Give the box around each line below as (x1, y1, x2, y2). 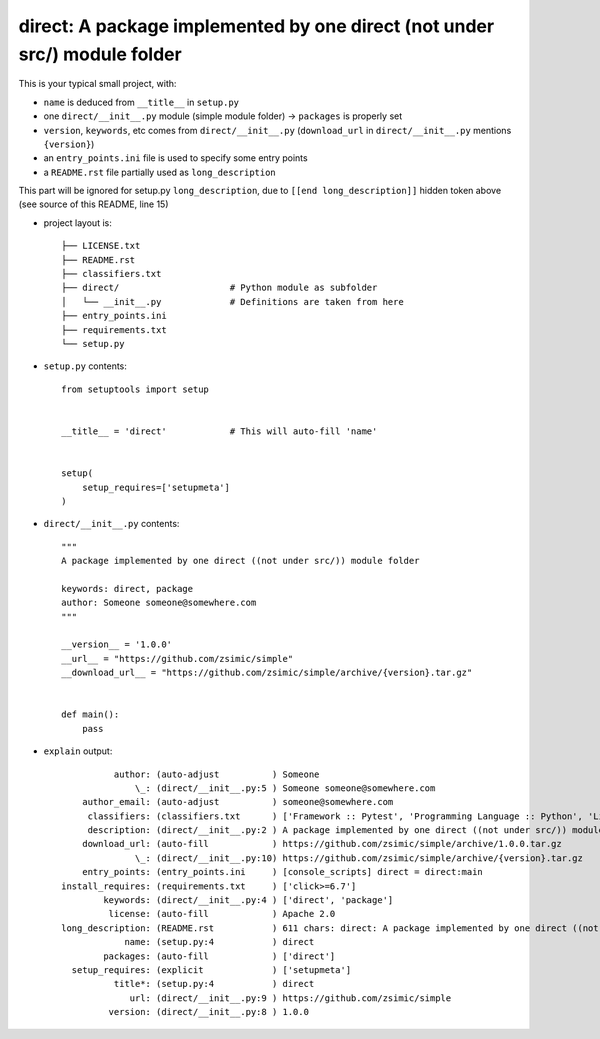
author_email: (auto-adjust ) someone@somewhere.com (81, 796, 394, 808)
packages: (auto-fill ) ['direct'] (103, 950, 336, 962)
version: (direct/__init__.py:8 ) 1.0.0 (108, 1006, 310, 1018)
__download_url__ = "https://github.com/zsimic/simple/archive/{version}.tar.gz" (61, 667, 473, 679)
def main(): (61, 709, 120, 720)
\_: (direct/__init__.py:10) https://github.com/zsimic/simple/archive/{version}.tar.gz (135, 852, 584, 864)
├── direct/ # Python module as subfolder (61, 282, 378, 294)
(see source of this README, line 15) (18, 198, 169, 210)
